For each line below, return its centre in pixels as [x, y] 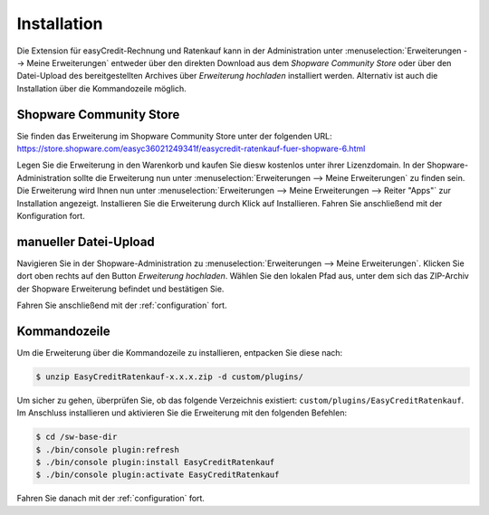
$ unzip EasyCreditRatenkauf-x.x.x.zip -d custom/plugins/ [169, 377]
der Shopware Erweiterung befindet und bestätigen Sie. [120, 289]
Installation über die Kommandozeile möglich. [102, 88]
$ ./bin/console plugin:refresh [108, 449]
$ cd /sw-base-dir [77, 437]
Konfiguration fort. [51, 215]
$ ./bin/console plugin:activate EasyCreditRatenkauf [158, 475]
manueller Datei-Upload [86, 241]
